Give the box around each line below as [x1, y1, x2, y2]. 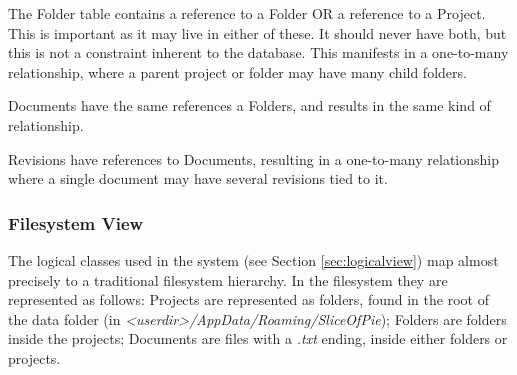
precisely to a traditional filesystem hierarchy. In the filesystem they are [8, 269, 448, 290]
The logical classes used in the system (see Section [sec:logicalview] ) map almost [8, 249, 499, 270]
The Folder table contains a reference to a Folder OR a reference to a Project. [8, 3, 486, 23]
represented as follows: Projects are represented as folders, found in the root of [8, 289, 489, 310]
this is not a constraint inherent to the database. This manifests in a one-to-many [8, 42, 509, 63]
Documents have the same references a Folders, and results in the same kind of [8, 95, 491, 116]
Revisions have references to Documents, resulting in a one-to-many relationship [8, 148, 499, 169]
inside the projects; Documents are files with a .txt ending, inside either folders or [8, 328, 508, 349]
